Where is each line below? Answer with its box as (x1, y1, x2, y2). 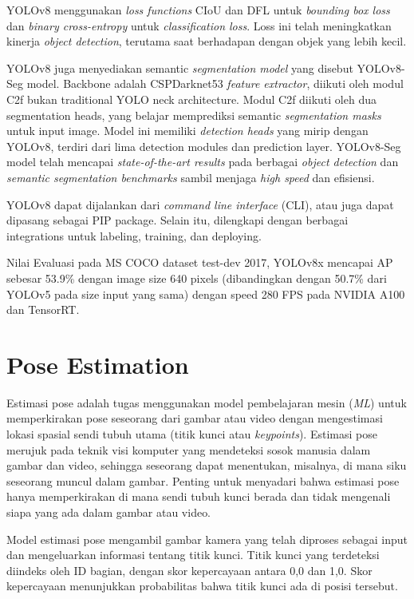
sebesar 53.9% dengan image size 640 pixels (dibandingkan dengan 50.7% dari (6, 269, 387, 286)
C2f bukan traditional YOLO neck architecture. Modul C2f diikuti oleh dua (6, 90, 377, 107)
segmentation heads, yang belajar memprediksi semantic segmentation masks (6, 106, 381, 123)
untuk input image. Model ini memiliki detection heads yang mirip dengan (6, 122, 369, 139)
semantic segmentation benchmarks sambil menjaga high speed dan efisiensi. (6, 169, 375, 185)
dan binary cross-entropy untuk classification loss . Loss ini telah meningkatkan (6, 17, 392, 34)
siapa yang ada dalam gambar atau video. (6, 503, 211, 520)
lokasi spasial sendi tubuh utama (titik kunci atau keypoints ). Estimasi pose (6, 426, 377, 442)
